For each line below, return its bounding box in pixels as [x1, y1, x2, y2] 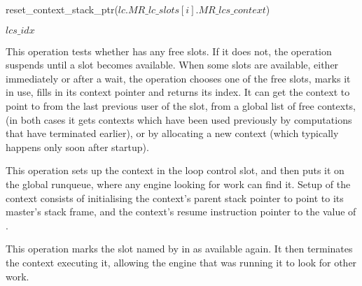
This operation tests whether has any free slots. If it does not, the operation [6, 43, 332, 58]
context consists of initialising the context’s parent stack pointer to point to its [6, 190, 344, 205]
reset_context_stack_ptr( [6, 2, 118, 16]
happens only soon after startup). [6, 139, 149, 154]
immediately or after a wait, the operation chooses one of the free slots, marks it [6, 71, 351, 85]
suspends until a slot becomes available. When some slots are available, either [6, 57, 339, 72]
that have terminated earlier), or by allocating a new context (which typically [6, 126, 339, 141]
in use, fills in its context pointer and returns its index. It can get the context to [6, 85, 350, 99]
